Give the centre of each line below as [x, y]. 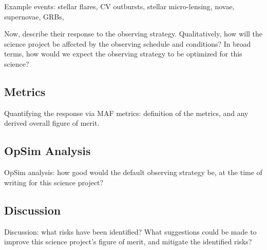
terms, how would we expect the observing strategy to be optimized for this [123, 54]
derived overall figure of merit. [52, 123]
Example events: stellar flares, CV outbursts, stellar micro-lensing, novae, [119, 6]
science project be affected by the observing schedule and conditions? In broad [128, 43]
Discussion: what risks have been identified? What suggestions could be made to [130, 231]
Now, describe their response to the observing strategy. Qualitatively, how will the [133, 34]
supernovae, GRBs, [34, 16]
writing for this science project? [54, 182]
